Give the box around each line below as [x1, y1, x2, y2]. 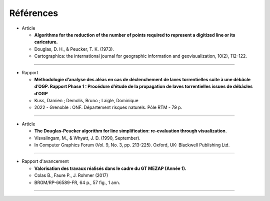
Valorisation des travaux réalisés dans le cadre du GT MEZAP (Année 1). [34, 165, 187, 171]
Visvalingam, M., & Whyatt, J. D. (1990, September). [34, 135, 141, 141]
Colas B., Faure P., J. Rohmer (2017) [34, 172, 108, 178]
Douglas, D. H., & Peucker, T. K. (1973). [34, 46, 114, 52]
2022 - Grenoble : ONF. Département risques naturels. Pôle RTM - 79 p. [34, 104, 182, 110]
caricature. [34, 39, 58, 45]
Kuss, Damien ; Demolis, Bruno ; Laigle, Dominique [34, 98, 138, 104]
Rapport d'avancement [21, 158, 69, 164]
